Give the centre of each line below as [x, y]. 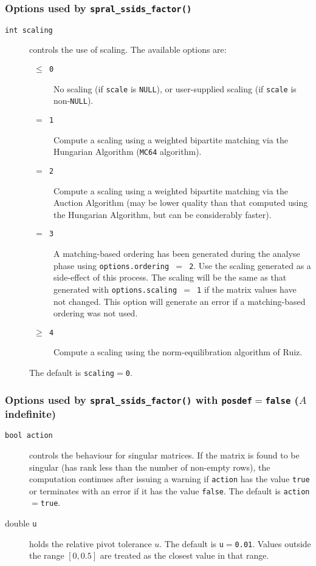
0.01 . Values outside [273, 543]
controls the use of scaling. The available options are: [128, 49]
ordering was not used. [96, 313]
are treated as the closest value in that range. [184, 555]
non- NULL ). [74, 101]
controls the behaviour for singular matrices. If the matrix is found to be [164, 455]
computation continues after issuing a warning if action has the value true [170, 479]
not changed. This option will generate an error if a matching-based [180, 301]
